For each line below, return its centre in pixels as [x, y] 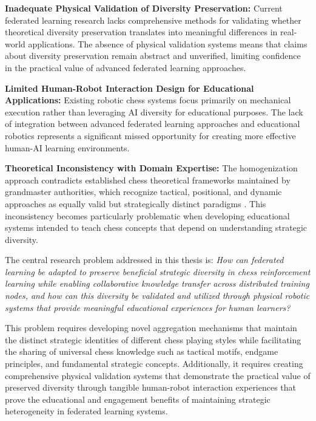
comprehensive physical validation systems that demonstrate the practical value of [158, 375]
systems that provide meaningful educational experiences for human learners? [148, 307]
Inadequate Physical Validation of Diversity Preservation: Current [144, 8]
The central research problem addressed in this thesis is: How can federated [144, 260]
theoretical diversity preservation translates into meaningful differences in [141, 32]
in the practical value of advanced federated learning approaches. [126, 67]
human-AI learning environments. [67, 147]
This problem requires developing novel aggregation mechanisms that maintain [151, 328]
